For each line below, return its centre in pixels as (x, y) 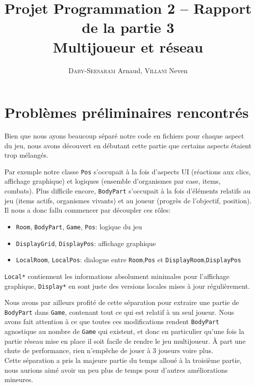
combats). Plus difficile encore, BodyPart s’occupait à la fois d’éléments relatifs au (127, 191)
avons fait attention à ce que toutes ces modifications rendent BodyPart (112, 321)
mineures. (19, 379)
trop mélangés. (26, 155)
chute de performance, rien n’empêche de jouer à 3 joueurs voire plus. (109, 350)
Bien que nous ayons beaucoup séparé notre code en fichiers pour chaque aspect (124, 136)
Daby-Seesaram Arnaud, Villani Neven (128, 70)
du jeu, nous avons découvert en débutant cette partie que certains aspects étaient (128, 145)
